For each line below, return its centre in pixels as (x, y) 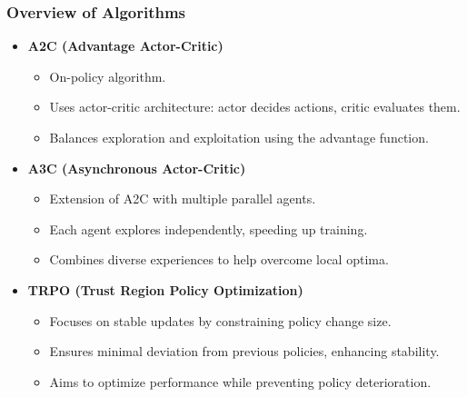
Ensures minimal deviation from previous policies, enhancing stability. (244, 351)
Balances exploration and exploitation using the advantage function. (239, 137)
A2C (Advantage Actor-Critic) (125, 46)
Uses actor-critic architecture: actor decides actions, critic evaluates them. (255, 107)
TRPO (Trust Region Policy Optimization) (165, 289)
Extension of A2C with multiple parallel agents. (183, 198)
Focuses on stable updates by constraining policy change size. (220, 320)
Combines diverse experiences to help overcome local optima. (219, 259)
